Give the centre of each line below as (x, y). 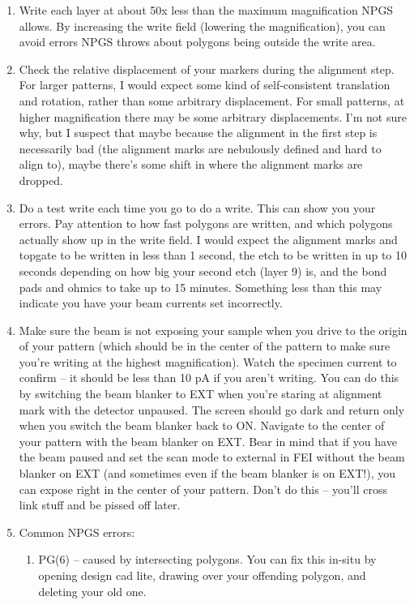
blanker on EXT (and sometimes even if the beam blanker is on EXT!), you (207, 473)
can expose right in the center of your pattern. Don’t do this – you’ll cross (203, 489)
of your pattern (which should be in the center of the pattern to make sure (205, 346)
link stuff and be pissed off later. (100, 505)
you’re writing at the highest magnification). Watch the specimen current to (208, 361)
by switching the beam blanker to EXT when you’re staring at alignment (201, 394)
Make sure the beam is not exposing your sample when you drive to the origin (213, 330)
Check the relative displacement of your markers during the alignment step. (207, 69)
